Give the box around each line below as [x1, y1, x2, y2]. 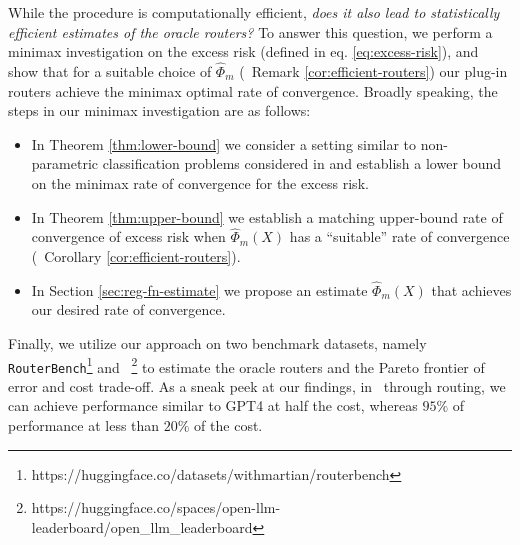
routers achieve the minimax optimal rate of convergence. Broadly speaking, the [8, 80, 498, 101]
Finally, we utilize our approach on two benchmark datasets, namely [8, 332, 427, 353]
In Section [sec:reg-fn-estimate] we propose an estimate [31, 279, 368, 300]
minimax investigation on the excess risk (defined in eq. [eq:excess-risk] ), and [8, 41, 479, 62]
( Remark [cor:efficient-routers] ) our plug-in [239, 61, 508, 81]
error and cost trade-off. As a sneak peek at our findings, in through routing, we [8, 375, 506, 396]
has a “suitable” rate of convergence [289, 226, 510, 247]
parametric [31, 153, 98, 174]
